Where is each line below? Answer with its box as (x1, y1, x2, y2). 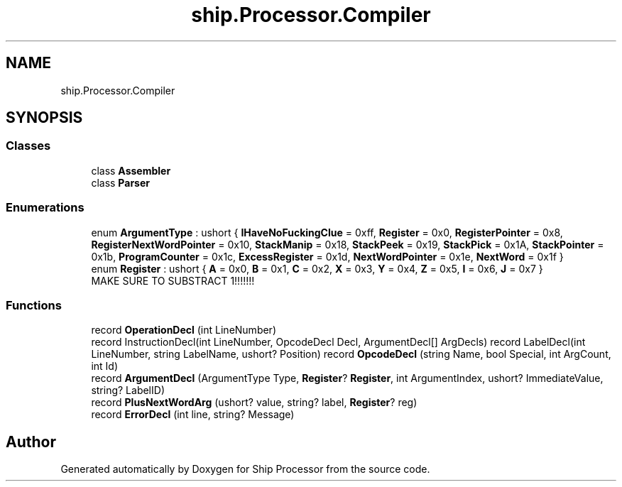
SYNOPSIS (6, 109, 83, 127)
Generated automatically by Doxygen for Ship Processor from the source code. (60, 463, 430, 476)
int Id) (91, 360, 119, 373)
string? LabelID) (91, 384, 165, 397)
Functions (6, 297, 62, 312)
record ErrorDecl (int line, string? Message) (91, 408, 295, 421)
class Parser (91, 176, 150, 189)
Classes (6, 138, 51, 153)
